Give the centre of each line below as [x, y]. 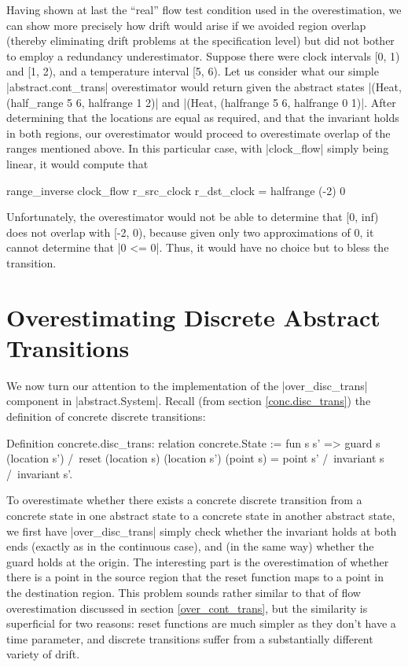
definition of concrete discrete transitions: [106, 416]
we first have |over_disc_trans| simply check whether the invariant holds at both [202, 531]
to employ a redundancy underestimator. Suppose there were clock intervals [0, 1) [203, 55]
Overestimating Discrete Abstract [193, 317]
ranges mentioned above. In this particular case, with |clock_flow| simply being [198, 148]
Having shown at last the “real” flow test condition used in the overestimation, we [204, 9]
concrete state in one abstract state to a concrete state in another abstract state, [201, 515]
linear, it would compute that [77, 163]
